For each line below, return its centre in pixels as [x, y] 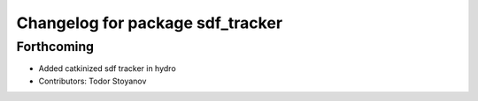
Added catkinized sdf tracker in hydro [107, 69]
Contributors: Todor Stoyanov [93, 81]
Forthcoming [55, 47]
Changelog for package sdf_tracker [150, 23]
